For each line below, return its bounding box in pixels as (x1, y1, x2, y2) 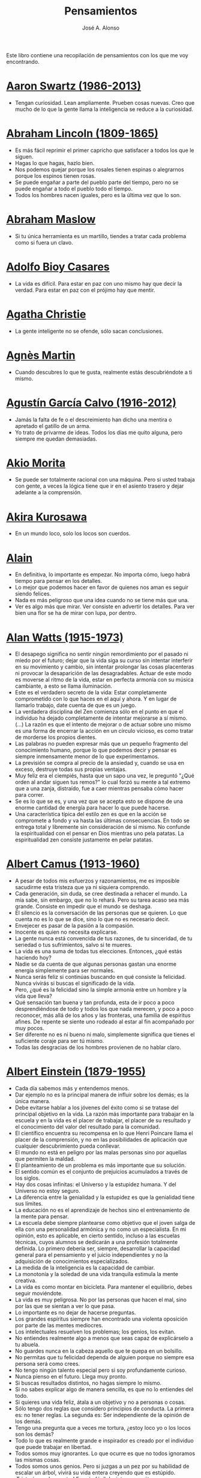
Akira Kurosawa (6, 510, 88, 524)
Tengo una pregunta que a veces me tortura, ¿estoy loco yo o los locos (14, 1424, 191, 1432)
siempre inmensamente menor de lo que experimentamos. (14, 753, 160, 760)
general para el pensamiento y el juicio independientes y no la (14, 1251, 169, 1259)
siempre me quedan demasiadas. (14, 435, 98, 442)
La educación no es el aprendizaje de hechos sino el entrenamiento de (14, 1207, 190, 1214)
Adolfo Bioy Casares (6, 260, 110, 274)
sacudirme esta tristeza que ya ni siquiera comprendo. (14, 884, 150, 891)
